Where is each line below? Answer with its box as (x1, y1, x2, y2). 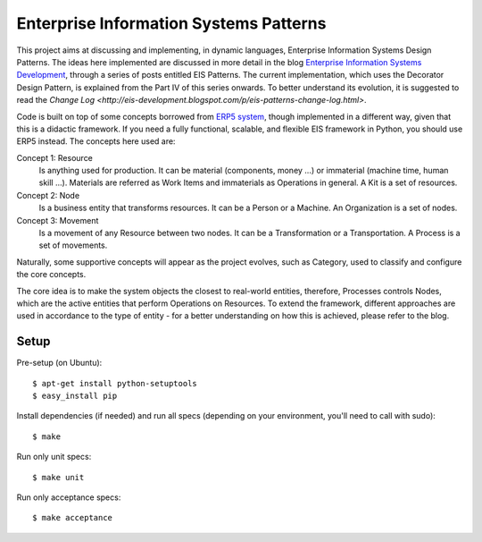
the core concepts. (16, 269, 87, 280)
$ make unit (32, 472, 85, 482)
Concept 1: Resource (16, 152, 94, 163)
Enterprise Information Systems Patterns (16, 13, 327, 33)
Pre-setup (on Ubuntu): (16, 358, 103, 368)
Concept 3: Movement (16, 215, 99, 225)
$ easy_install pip (32, 391, 118, 402)
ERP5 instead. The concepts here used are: (16, 136, 176, 147)
